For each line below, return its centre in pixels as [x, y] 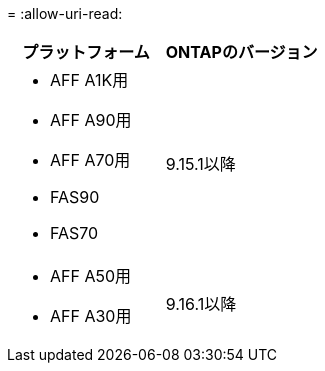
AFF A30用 [91, 316]
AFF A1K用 [89, 80]
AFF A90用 [91, 120]
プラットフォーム [86, 52]
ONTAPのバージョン [241, 52]
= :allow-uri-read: [65, 13]
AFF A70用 [90, 160]
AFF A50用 [91, 276]
